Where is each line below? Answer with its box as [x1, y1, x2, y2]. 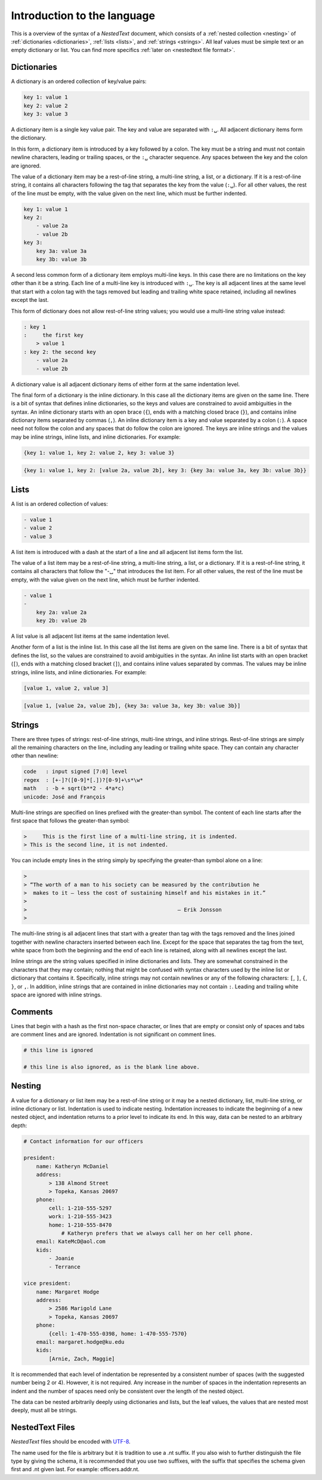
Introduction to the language [11, 9, 155, 22]
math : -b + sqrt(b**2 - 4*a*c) [23, 785, 125, 792]
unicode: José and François [23, 793, 106, 800]
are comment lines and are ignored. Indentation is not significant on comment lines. [11, 1031, 216, 1038]
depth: [11, 1121, 27, 1129]
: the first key [23, 332, 83, 338]
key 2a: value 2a [36, 608, 87, 616]
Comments [11, 1007, 53, 1017]
